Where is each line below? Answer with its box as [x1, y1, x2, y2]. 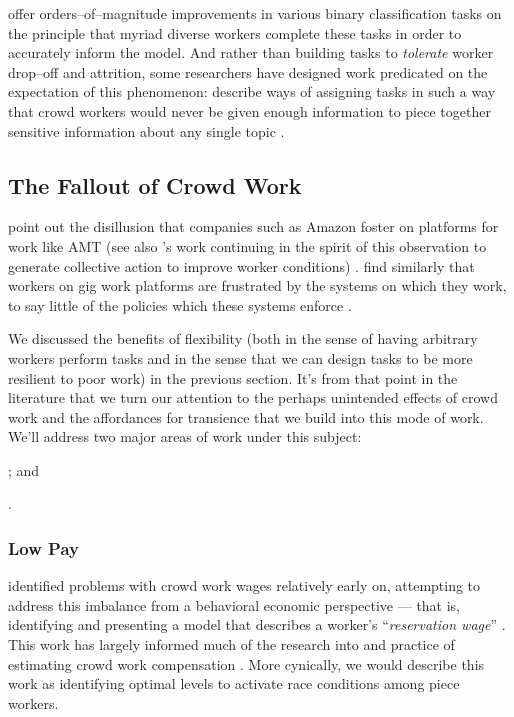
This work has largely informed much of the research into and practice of [8, 634, 455, 655]
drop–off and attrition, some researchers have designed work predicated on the [8, 61, 488, 82]
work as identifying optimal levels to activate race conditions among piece [8, 673, 460, 694]
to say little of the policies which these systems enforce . [8, 294, 352, 315]
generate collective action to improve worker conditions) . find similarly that [8, 255, 475, 276]
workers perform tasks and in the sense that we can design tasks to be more [8, 347, 473, 368]
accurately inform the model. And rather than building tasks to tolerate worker [8, 42, 494, 63]
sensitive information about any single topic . [8, 120, 285, 141]
